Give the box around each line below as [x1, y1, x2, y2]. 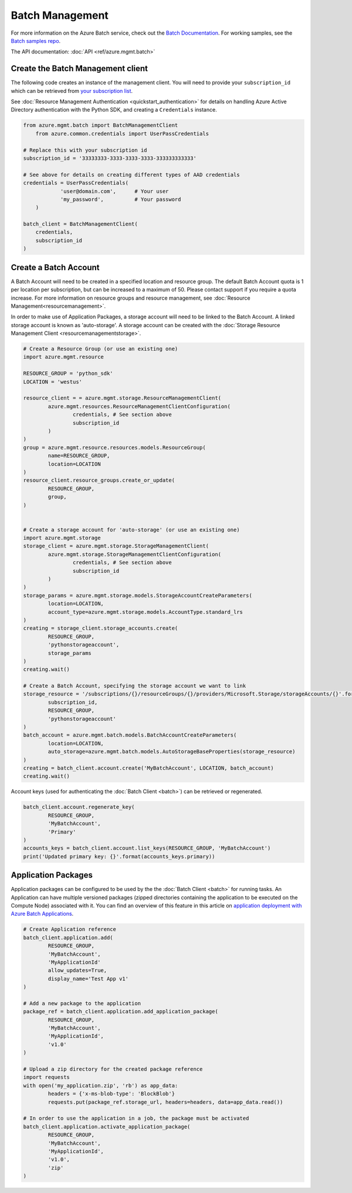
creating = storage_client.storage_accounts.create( [23, 625, 178, 631]
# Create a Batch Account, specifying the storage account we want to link [23, 683, 246, 690]
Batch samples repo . [11, 37, 61, 44]
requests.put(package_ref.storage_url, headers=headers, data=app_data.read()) [48, 1098, 283, 1105]
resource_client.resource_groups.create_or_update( [23, 477, 175, 484]
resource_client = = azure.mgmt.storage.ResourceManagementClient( [23, 395, 222, 402]
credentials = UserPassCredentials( [23, 180, 129, 186]
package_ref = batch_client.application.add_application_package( [23, 1008, 218, 1015]
